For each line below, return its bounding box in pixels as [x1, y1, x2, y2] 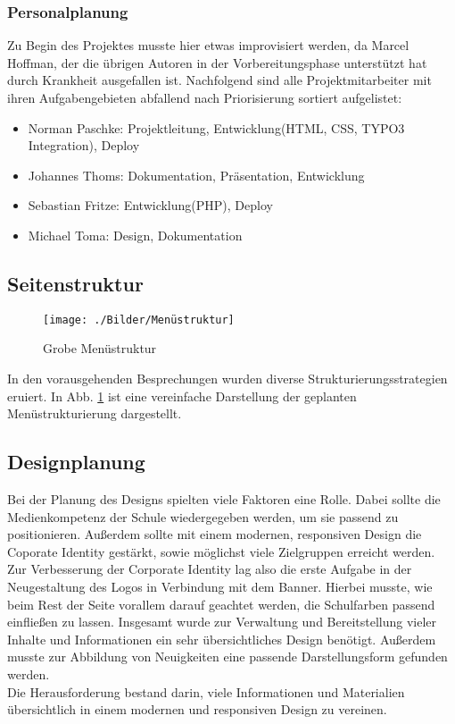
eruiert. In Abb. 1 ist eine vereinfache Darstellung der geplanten [7, 386, 357, 405]
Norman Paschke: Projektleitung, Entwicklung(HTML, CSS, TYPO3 [28, 118, 405, 137]
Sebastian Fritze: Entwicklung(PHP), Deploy [28, 196, 273, 215]
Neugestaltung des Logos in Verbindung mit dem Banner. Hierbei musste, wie [7, 577, 433, 595]
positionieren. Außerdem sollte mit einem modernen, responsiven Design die [7, 525, 422, 543]
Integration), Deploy [28, 136, 140, 155]
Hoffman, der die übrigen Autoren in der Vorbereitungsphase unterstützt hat [7, 53, 427, 72]
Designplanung [7, 448, 145, 476]
